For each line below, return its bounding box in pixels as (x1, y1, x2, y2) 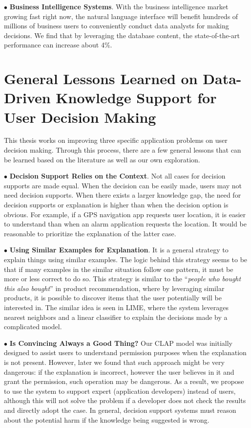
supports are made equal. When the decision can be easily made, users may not (4, 180, 242, 190)
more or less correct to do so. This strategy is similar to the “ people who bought (4, 273, 241, 284)
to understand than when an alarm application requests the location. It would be (4, 219, 247, 229)
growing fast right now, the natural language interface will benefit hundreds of (4, 11, 238, 21)
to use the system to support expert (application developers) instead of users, (4, 385, 236, 396)
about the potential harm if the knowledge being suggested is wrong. (4, 414, 209, 425)
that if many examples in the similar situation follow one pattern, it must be (4, 264, 233, 274)
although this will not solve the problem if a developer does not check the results (4, 395, 246, 405)
